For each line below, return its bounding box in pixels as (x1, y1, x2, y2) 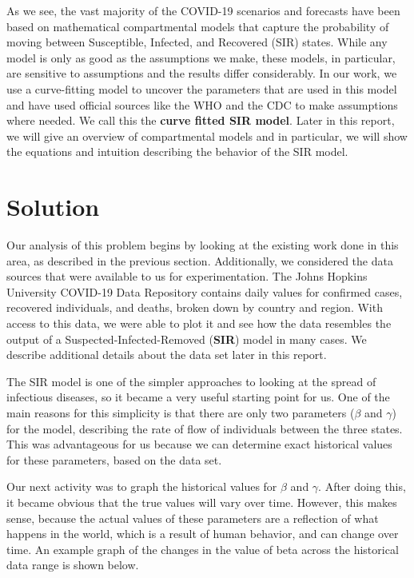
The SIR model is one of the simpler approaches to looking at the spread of (6, 373, 376, 389)
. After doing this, (318, 478, 406, 495)
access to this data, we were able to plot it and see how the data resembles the (6, 315, 392, 332)
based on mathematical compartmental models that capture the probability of (6, 18, 389, 34)
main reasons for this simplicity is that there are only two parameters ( (6, 405, 355, 421)
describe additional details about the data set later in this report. (6, 346, 327, 363)
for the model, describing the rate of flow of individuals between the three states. (6, 420, 403, 436)
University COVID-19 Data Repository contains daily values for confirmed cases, (6, 283, 403, 300)
